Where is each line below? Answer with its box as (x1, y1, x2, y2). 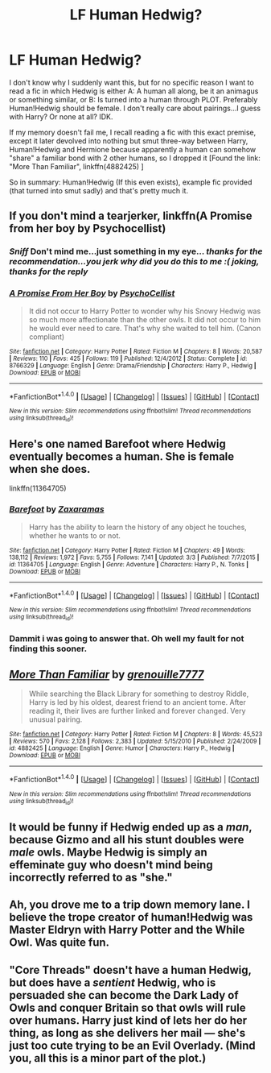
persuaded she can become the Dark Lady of (9, 988, 240, 1002)
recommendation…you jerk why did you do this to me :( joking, (9, 256, 260, 267)
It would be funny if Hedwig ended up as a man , (9, 820, 253, 834)
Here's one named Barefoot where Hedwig (9, 437, 226, 450)
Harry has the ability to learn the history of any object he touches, (28, 522, 248, 532)
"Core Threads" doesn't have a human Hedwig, (9, 963, 252, 976)
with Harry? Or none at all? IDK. (9, 111, 113, 122)
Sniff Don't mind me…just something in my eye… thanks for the (9, 246, 263, 257)
